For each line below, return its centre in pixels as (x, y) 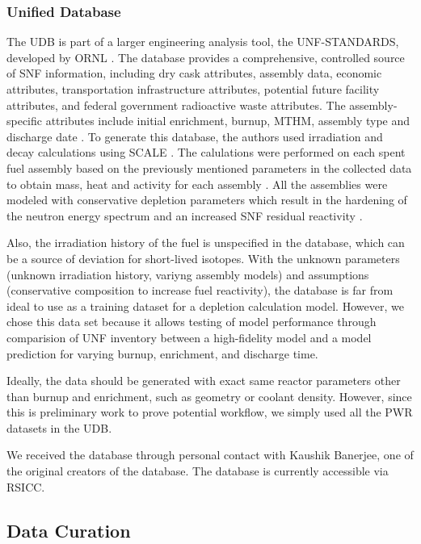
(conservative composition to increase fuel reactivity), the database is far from (200, 290)
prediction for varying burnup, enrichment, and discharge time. (162, 353)
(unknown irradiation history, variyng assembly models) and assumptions (188, 274)
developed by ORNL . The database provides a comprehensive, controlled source (206, 57)
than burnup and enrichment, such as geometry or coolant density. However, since (209, 396)
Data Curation (69, 530)
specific (25, 121)
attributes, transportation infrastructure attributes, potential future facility (193, 89)
